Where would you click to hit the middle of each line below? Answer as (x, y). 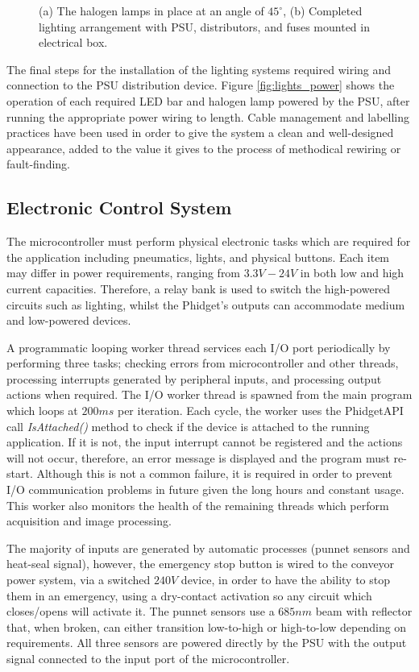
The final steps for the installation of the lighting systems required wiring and (199, 69)
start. (20, 473)
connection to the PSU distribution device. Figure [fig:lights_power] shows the (201, 85)
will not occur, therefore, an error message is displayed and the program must (198, 457)
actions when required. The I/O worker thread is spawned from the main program (209, 394)
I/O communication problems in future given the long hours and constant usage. (205, 489)
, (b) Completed (323, 10)
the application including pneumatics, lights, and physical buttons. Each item (198, 257)
